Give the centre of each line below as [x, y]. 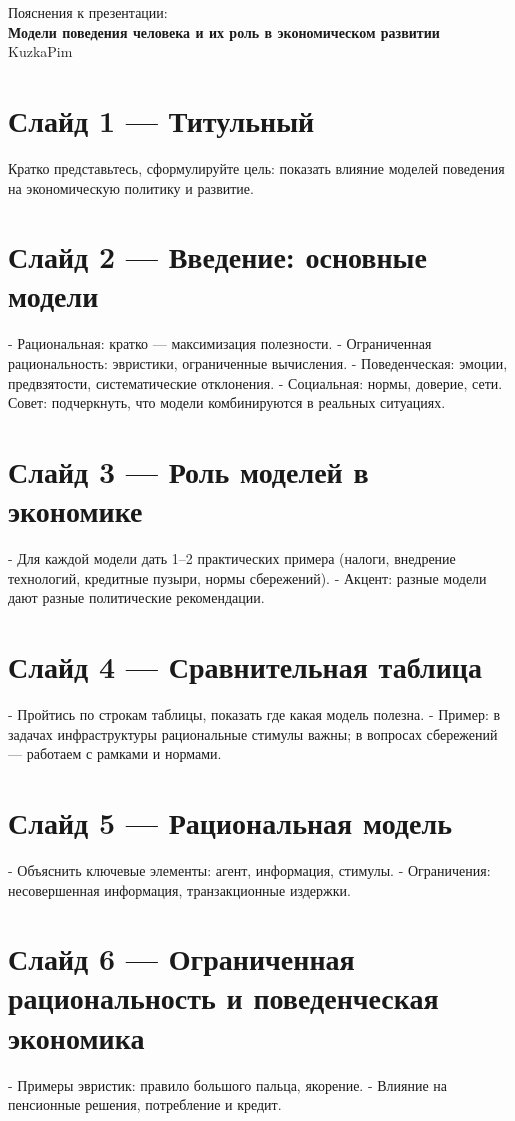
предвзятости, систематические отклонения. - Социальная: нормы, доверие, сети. [255, 382]
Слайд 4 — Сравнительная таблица [245, 666]
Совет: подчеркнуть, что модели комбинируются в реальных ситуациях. [227, 402]
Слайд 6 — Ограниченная [181, 958]
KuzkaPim [40, 51]
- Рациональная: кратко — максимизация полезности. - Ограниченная [220, 343]
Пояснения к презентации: [88, 12]
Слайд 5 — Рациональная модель [230, 821]
